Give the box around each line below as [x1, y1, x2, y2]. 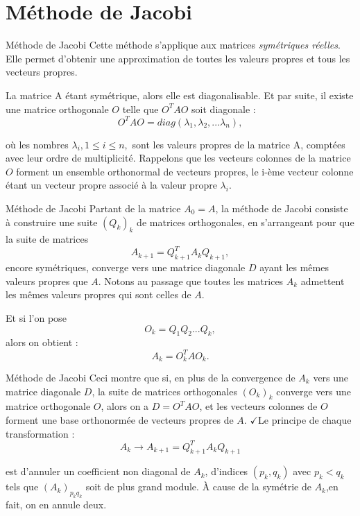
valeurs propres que [6, 273, 88, 288]
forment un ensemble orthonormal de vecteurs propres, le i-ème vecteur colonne [16, 164, 354, 178]
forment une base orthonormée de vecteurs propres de [6, 412, 234, 427]
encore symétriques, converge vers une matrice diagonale [6, 260, 246, 275]
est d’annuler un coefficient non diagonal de [6, 464, 191, 479]
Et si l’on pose [6, 311, 67, 325]
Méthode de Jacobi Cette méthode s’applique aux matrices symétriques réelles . [6, 37, 341, 52]
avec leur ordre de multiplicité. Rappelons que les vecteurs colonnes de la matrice [6, 150, 351, 165]
